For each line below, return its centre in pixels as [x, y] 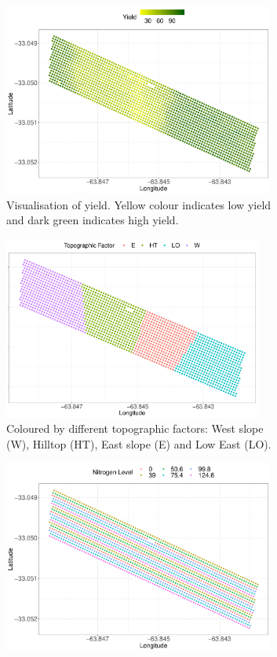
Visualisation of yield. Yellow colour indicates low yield [139, 204]
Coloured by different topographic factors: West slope [135, 428]
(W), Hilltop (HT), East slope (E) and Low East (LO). [139, 443]
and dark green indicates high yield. [93, 220]
